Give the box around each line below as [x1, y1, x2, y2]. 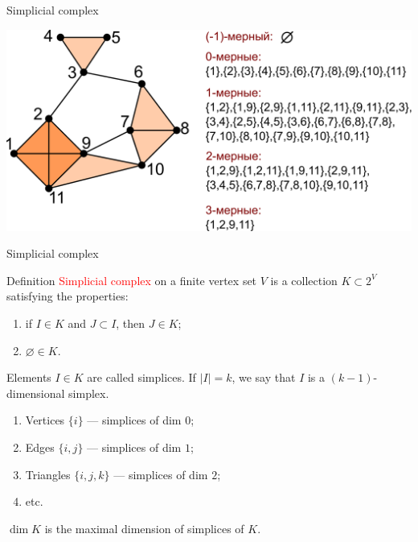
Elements [6, 369, 51, 386]
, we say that [232, 369, 296, 386]
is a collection [270, 271, 338, 288]
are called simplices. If [87, 369, 196, 386]
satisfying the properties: [6, 288, 129, 304]
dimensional [6, 384, 65, 401]
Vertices [25, 412, 65, 428]
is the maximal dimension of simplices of [44, 519, 244, 536]
